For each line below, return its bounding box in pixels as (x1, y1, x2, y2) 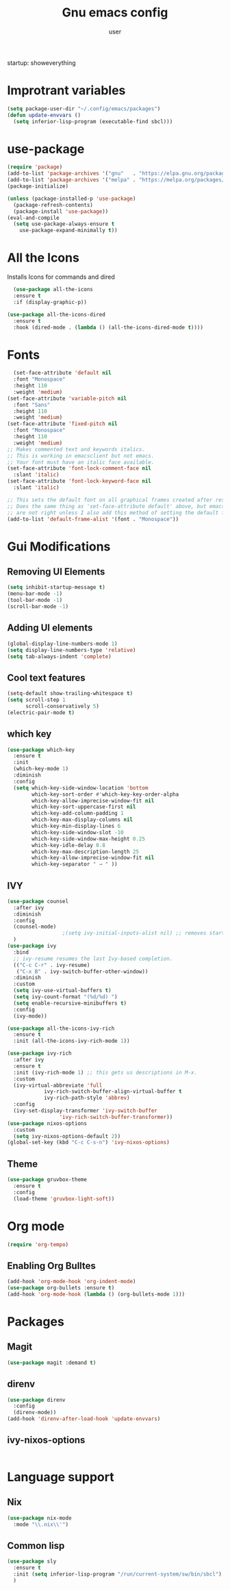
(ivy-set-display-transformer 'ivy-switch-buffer (13, 1107, 157, 1114)
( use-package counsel (7, 898, 69, 905)
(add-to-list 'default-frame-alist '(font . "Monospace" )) (7, 516, 179, 522)
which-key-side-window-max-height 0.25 (31, 835, 146, 842)
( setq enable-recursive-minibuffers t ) (13, 1000, 127, 1007)
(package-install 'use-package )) (13, 207, 109, 215)
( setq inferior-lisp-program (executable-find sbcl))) (13, 118, 173, 125)
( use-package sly (7, 1558, 57, 1565)
